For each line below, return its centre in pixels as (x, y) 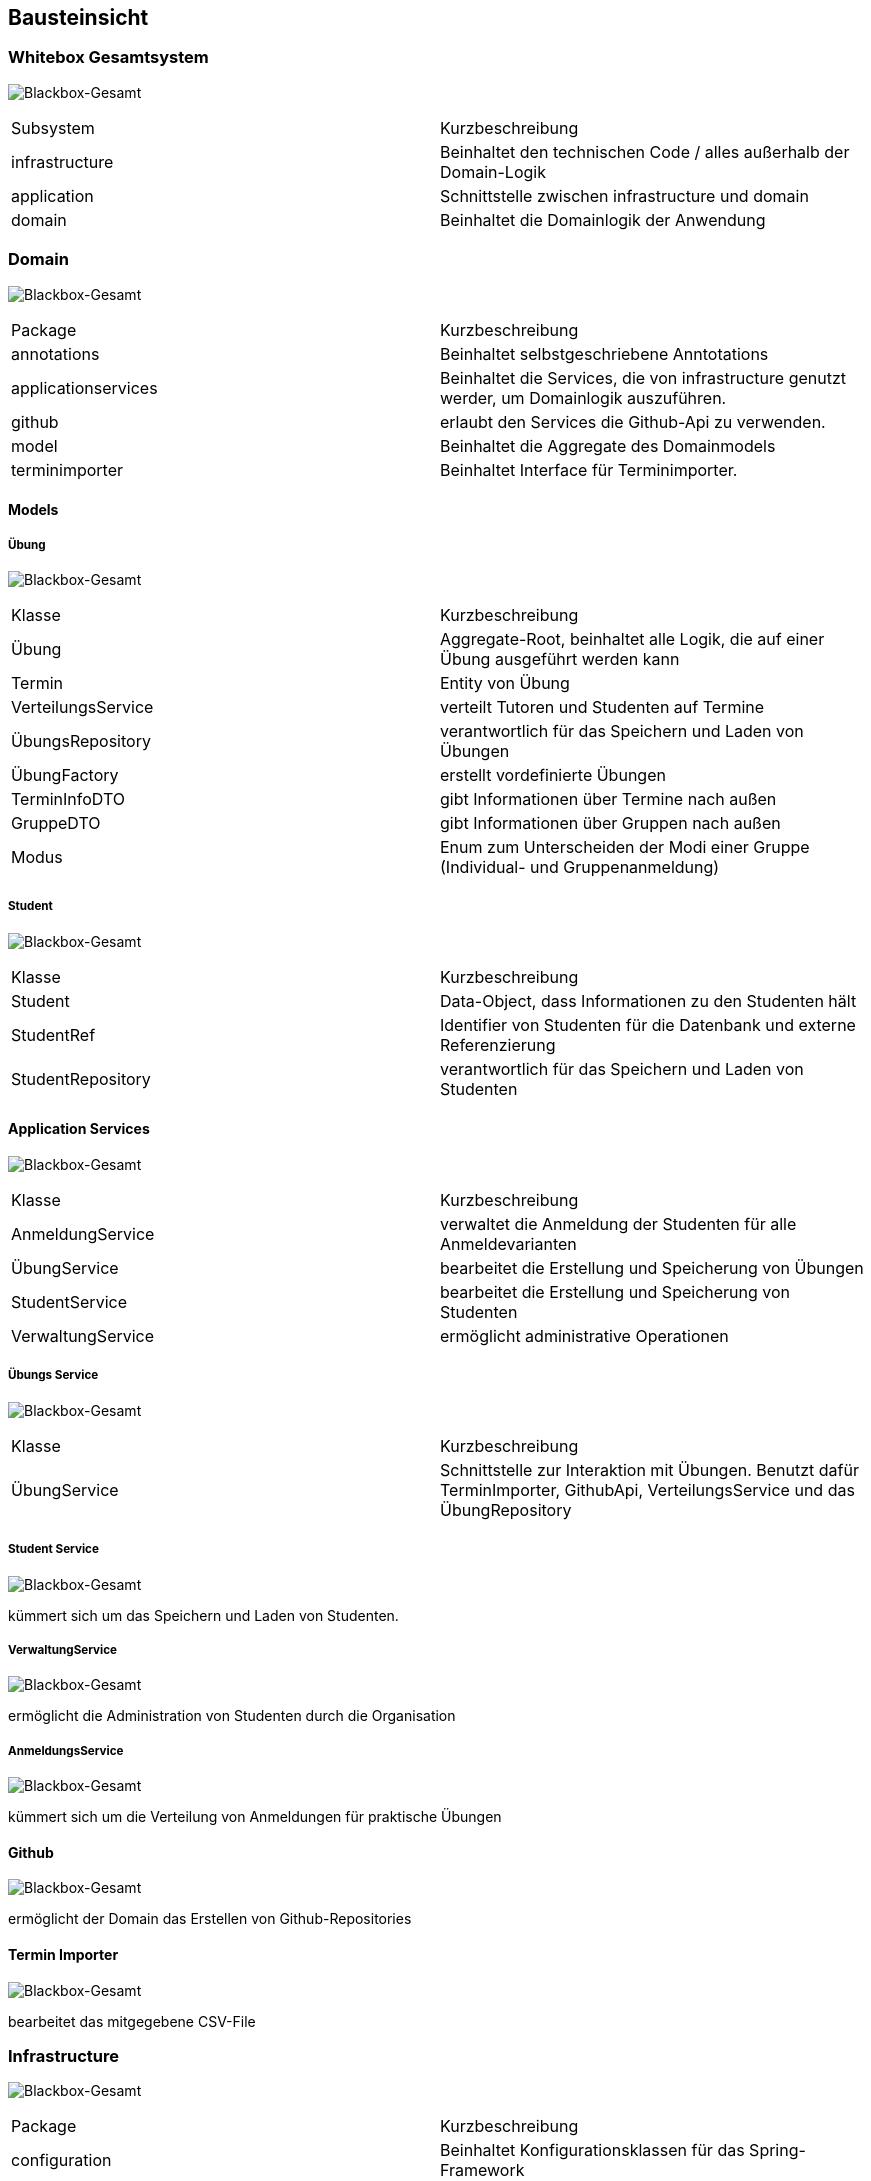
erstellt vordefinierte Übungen (553, 774)
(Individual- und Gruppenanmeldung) (580, 866)
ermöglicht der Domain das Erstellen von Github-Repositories (210, 1919)
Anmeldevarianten (508, 1243)
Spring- (777, 2150)
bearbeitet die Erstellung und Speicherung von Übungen (652, 1267)
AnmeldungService (83, 1233)
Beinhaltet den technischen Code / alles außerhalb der (645, 151)
